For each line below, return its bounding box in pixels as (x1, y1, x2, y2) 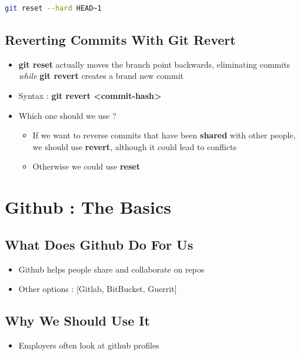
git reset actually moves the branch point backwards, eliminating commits (18, 58, 291, 70)
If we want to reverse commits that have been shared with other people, (32, 129, 296, 141)
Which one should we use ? (18, 109, 116, 121)
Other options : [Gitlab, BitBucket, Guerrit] (18, 283, 177, 295)
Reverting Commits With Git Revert (5, 30, 236, 48)
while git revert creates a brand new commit (18, 69, 184, 82)
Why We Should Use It (5, 311, 150, 330)
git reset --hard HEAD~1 (5, 4, 102, 12)
